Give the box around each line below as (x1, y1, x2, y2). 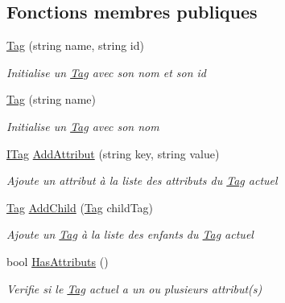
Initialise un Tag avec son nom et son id (6, 63, 207, 80)
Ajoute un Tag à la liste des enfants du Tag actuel (6, 226, 254, 243)
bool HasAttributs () (6, 252, 109, 269)
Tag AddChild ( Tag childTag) (6, 199, 154, 215)
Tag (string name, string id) (6, 37, 144, 54)
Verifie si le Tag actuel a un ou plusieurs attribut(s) (6, 280, 262, 297)
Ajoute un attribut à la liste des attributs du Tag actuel (6, 172, 278, 189)
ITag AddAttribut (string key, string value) (6, 145, 220, 162)
